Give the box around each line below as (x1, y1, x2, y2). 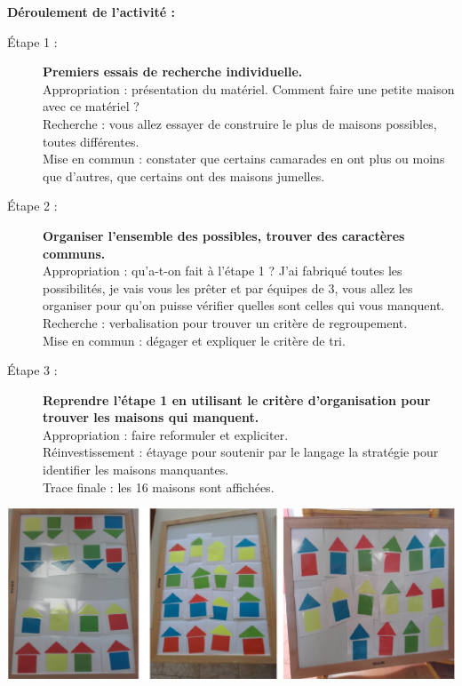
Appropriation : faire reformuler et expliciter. (43, 425, 289, 443)
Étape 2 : (7, 196, 58, 215)
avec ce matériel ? (43, 97, 139, 116)
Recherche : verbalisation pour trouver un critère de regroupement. (43, 313, 408, 331)
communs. (43, 243, 106, 262)
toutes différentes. (43, 132, 139, 150)
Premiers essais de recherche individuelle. (43, 62, 303, 81)
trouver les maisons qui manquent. (43, 408, 259, 427)
